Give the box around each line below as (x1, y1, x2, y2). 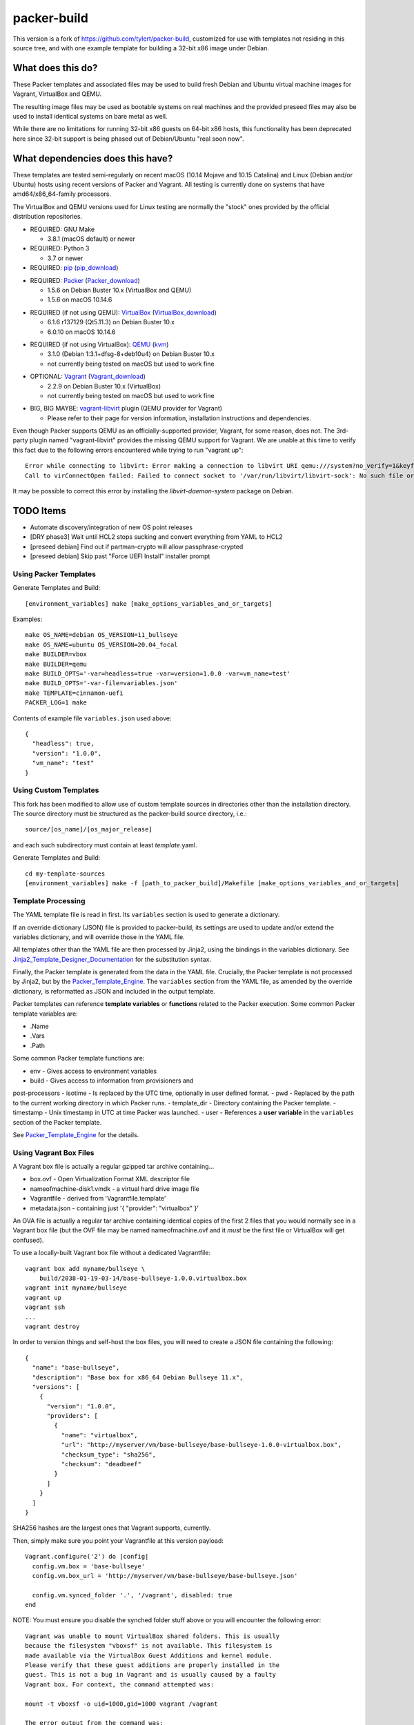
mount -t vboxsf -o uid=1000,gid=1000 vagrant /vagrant (25, 1699, 218, 1708)
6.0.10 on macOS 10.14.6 (47, 328, 116, 336)
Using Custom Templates (12, 785, 99, 795)
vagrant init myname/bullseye (25, 1284, 128, 1292)
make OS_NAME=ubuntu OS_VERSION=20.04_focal (25, 640, 179, 649)
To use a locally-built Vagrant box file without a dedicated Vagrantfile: (12, 1249, 210, 1257)
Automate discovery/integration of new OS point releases (30, 523, 193, 531)
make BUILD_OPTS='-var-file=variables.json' (25, 680, 179, 687)
